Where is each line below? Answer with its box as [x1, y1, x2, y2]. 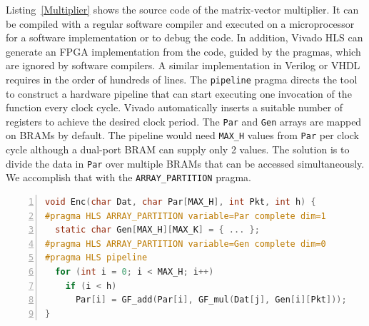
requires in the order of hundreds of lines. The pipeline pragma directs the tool [6, 71, 358, 86]
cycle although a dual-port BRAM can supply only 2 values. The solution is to [6, 142, 350, 157]
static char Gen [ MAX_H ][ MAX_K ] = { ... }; [55, 225, 260, 235]
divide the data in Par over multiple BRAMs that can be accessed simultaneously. [6, 156, 365, 170]
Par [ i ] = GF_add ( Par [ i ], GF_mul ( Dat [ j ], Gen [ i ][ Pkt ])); [75, 295, 347, 305]
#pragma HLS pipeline [45, 253, 148, 263]
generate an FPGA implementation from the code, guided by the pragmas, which [6, 44, 361, 58]
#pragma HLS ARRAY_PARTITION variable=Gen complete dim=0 [45, 238, 326, 249]
